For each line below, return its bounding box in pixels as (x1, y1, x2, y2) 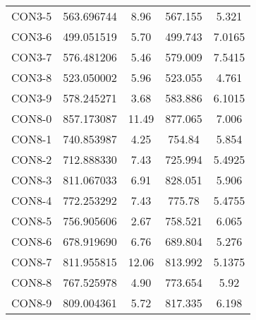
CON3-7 (11, 49, 52, 65)
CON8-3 (11, 172, 52, 188)
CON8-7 (11, 254, 52, 270)
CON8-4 (11, 192, 52, 208)
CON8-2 (11, 151, 52, 167)
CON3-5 (11, 8, 52, 24)
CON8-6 (11, 233, 52, 249)
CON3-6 (11, 28, 52, 45)
